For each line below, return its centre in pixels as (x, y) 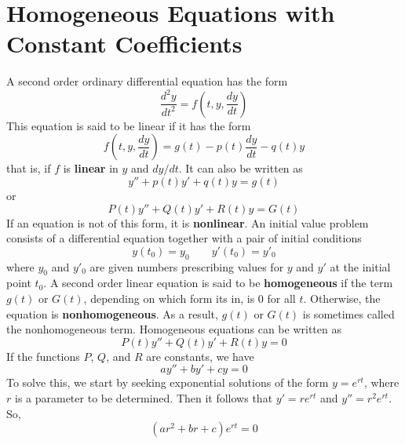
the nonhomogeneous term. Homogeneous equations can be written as (174, 329)
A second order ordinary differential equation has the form (147, 81)
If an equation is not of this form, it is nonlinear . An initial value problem (188, 222)
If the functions (43, 356)
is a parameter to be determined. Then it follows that (144, 398)
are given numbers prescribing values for (187, 266)
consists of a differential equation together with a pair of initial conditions (184, 238)
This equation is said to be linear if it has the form (129, 125)
